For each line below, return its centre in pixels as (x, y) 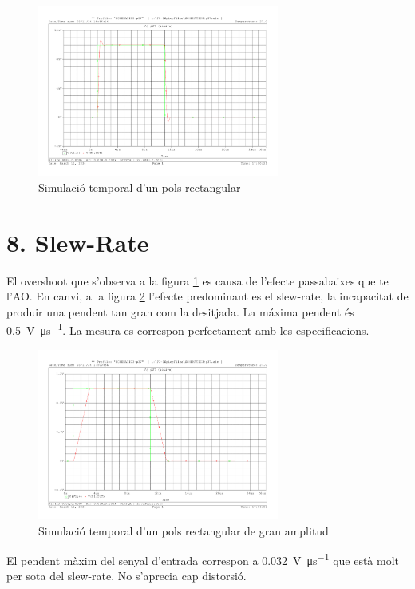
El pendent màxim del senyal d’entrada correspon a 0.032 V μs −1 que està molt (203, 559)
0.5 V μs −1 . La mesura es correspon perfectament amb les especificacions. (188, 329)
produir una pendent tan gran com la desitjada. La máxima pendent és (180, 311)
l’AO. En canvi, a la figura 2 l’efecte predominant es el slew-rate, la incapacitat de (207, 296)
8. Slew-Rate (78, 242)
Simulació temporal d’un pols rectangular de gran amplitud (184, 530)
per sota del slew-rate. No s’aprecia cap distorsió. (126, 576)
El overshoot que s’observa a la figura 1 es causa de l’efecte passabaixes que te (198, 280)
